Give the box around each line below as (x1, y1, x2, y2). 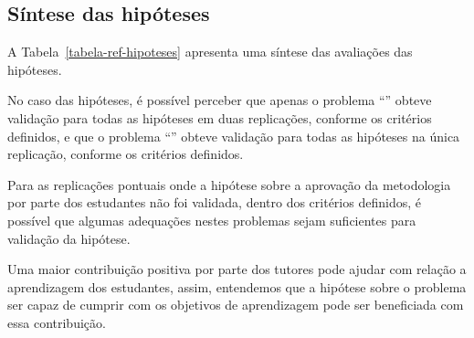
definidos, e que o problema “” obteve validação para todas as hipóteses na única (7, 126, 460, 145)
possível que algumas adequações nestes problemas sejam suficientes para (7, 210, 416, 229)
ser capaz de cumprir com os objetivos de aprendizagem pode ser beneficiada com (7, 295, 464, 314)
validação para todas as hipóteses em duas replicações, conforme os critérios (7, 108, 432, 127)
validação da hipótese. (7, 228, 131, 248)
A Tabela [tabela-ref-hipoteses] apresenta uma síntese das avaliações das (7, 42, 413, 61)
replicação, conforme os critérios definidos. (7, 144, 244, 164)
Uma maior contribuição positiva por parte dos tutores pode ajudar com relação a (7, 259, 467, 279)
